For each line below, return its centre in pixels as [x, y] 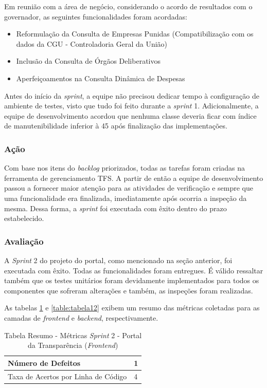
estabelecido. [24, 218]
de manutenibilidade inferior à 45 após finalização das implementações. [116, 126]
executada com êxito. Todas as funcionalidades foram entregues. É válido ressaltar [134, 270]
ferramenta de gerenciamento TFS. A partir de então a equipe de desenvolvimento [134, 178]
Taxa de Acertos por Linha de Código [67, 376]
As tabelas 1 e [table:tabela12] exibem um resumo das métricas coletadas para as [132, 308]
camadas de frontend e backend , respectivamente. [81, 317]
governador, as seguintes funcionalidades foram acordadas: [96, 16]
